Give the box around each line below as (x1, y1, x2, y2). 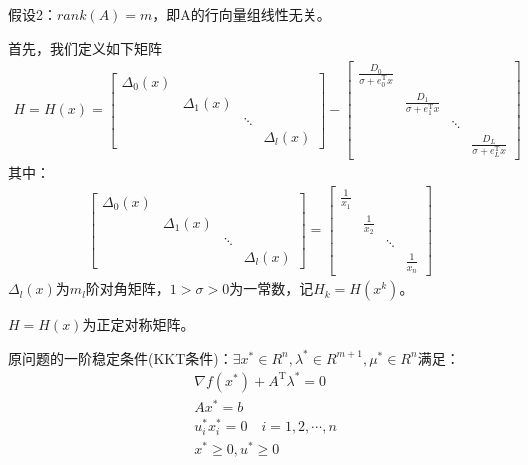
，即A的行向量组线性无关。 (152, 4, 331, 24)
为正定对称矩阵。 (82, 314, 195, 335)
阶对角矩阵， (85, 278, 170, 299)
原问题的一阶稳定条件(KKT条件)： (8, 347, 233, 368)
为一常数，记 (229, 278, 314, 299)
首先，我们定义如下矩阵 (8, 37, 162, 58)
